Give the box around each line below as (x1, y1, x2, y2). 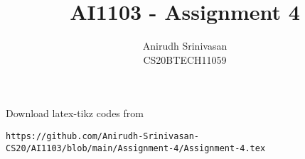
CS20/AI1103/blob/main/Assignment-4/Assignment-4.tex (6, 143, 266, 153)
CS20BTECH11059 (143, 52, 227, 67)
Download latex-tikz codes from (6, 106, 144, 121)
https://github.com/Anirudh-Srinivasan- (6, 131, 200, 141)
